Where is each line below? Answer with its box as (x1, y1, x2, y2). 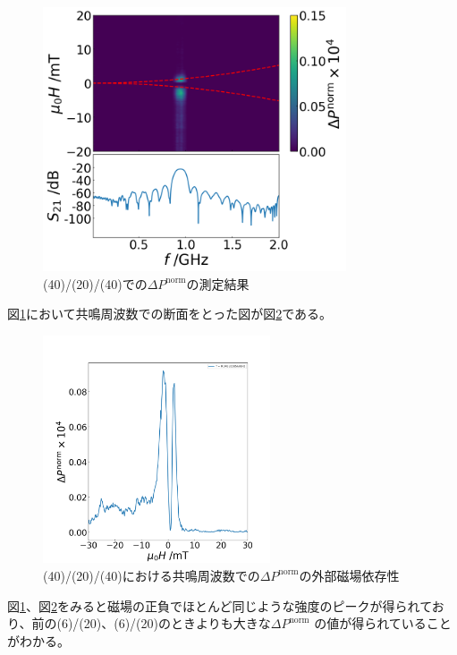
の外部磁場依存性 (299, 566, 400, 584)
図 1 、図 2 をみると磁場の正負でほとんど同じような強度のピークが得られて (7, 596, 432, 615)
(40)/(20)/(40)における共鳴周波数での (43, 566, 260, 584)
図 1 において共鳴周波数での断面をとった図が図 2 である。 (7, 304, 333, 323)
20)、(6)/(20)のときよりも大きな (83, 614, 271, 633)
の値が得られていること (314, 614, 452, 633)
